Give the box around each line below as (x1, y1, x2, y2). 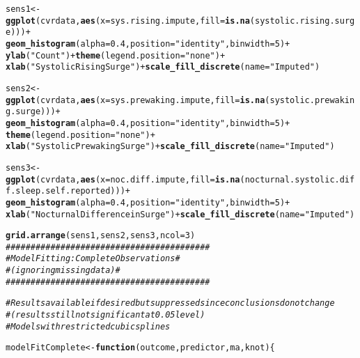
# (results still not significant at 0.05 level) (6, 310, 205, 320)
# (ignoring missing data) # (6, 265, 120, 276)
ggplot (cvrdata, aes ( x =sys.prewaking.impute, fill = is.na (6, 95, 265, 105)
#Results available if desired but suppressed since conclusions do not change (6, 298, 335, 309)
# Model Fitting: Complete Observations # (6, 254, 180, 264)
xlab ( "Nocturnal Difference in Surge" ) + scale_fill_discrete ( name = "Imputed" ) (6, 209, 355, 219)
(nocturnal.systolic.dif (240, 174, 355, 185)
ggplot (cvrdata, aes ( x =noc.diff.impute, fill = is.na (6, 174, 240, 185)
